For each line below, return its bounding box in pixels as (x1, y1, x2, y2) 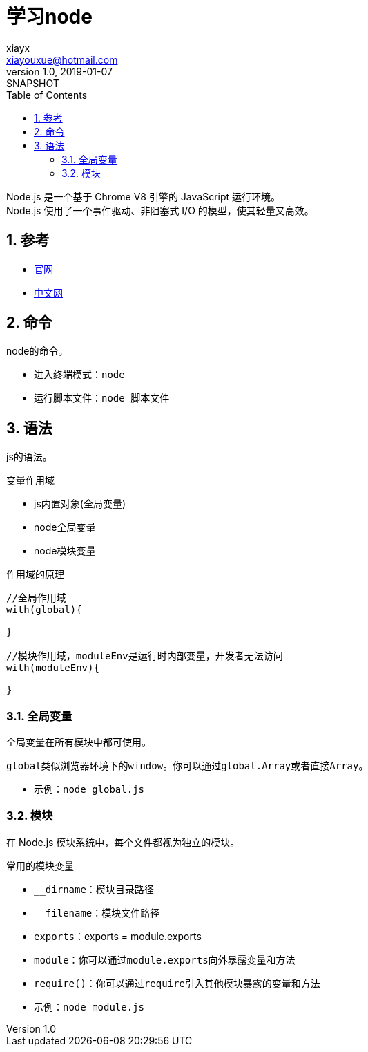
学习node (6, 5, 93, 28)
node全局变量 (34, 521, 96, 534)
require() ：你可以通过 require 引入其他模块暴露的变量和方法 (34, 977, 320, 989)
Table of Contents (6, 88, 88, 101)
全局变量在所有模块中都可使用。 (6, 736, 151, 749)
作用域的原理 (6, 568, 64, 581)
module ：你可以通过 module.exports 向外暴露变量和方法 (34, 953, 296, 966)
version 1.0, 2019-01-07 (6, 65, 113, 77)
